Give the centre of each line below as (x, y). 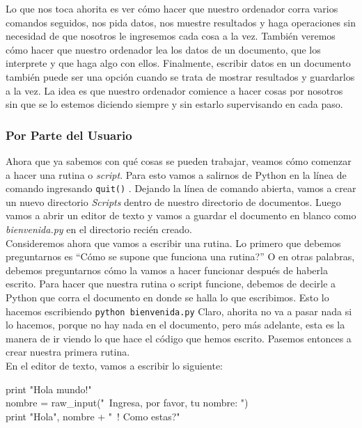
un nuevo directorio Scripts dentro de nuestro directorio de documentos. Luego (173, 201)
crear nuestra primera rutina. (68, 352)
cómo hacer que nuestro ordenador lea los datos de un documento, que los (163, 49)
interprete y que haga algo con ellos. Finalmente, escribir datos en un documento (178, 63)
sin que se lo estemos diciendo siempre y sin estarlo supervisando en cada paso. (174, 104)
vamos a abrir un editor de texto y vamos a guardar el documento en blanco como (181, 215)
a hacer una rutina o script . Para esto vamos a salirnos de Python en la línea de (176, 174)
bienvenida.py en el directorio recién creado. (99, 229)
